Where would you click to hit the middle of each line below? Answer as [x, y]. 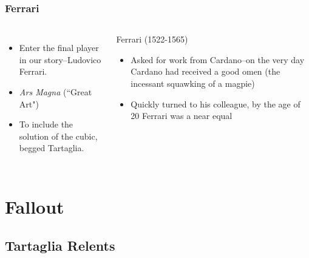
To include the [46, 124]
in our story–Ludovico [60, 59]
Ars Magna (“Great [56, 92]
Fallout [35, 207]
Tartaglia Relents [60, 245]
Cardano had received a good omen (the [205, 71]
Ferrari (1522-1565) [152, 39]
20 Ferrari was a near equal [182, 116]
